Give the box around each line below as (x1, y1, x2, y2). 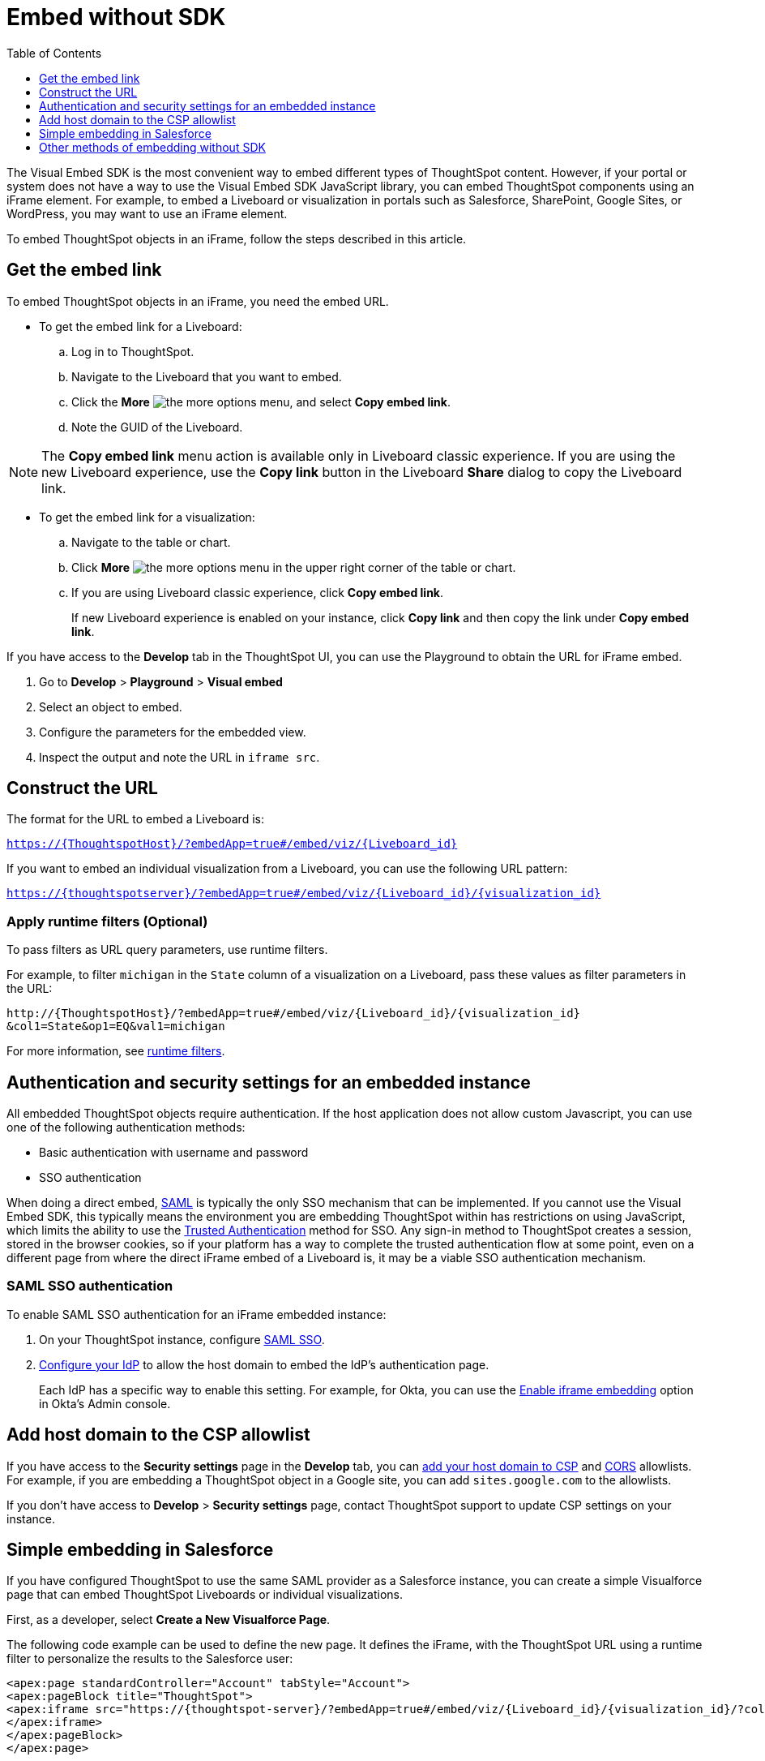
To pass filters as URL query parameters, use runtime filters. (6, 943, 328, 957)
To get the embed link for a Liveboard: (39, 319, 242, 333)
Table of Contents (6, 45, 102, 60)
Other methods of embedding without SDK (39, 140, 266, 154)
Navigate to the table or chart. (71, 535, 231, 549)
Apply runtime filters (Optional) (6, 913, 208, 930)
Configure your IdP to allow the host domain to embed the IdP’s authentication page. (39, 1357, 489, 1372)
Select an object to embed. (39, 699, 182, 714)
